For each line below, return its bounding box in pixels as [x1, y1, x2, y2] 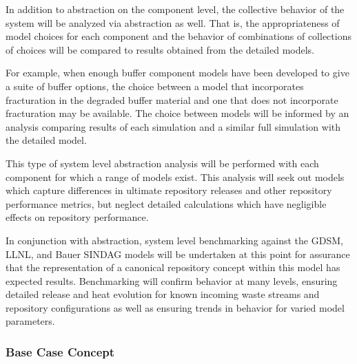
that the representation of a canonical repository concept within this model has [6, 260, 340, 275]
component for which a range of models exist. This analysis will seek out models [6, 169, 345, 184]
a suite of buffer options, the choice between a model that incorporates [6, 78, 304, 93]
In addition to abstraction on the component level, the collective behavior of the [6, 2, 345, 16]
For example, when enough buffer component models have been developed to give [6, 65, 349, 80]
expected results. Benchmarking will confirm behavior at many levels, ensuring [6, 273, 338, 288]
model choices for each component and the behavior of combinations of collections [6, 29, 351, 43]
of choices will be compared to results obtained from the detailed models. [6, 42, 315, 56]
